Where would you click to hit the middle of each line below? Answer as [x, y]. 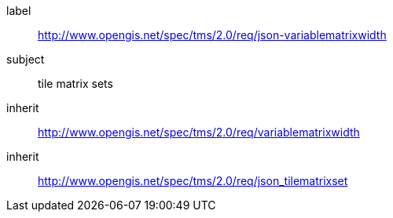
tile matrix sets [75, 84]
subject [26, 59]
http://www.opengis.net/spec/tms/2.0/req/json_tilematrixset [193, 181]
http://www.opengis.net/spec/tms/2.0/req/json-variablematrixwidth [212, 35]
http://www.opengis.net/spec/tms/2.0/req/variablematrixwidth [199, 132]
